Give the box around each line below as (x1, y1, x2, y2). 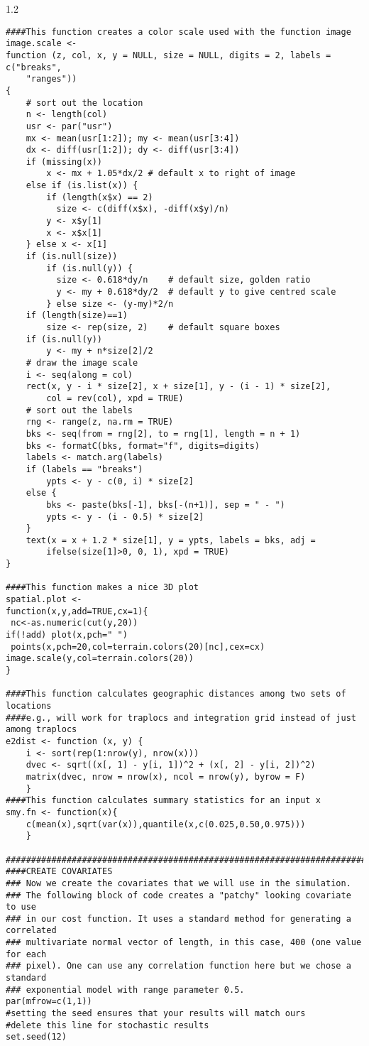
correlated (6, 925, 57, 936)
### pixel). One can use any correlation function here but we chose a (6, 961, 351, 971)
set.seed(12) (6, 1032, 67, 1042)
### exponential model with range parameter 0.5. (6, 984, 245, 995)
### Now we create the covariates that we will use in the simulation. (6, 878, 351, 888)
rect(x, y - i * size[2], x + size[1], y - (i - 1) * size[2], (26, 381, 331, 392)
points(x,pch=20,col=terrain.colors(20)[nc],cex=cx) (11, 641, 265, 652)
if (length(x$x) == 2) (46, 192, 153, 202)
